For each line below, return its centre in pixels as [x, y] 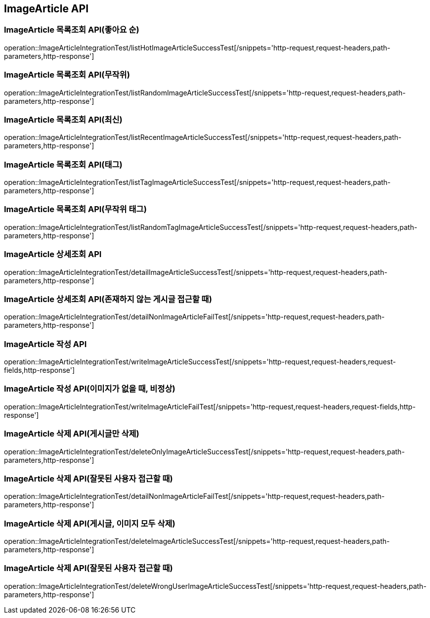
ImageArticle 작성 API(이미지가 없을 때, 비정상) [90, 389]
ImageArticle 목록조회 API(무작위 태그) [75, 209]
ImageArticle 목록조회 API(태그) [63, 164]
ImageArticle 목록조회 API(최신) [63, 119]
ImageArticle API [46, 9]
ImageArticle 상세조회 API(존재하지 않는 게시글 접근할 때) [108, 299]
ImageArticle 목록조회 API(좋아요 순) [72, 30]
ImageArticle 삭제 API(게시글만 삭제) [72, 434]
